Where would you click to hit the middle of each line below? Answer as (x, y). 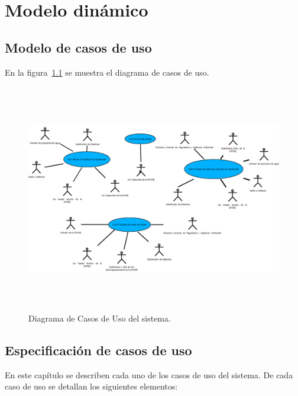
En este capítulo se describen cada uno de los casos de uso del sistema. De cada (149, 374)
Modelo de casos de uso (78, 47)
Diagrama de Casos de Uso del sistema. (100, 318)
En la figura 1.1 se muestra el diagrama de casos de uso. (107, 72)
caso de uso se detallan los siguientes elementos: (91, 386)
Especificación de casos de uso (98, 350)
